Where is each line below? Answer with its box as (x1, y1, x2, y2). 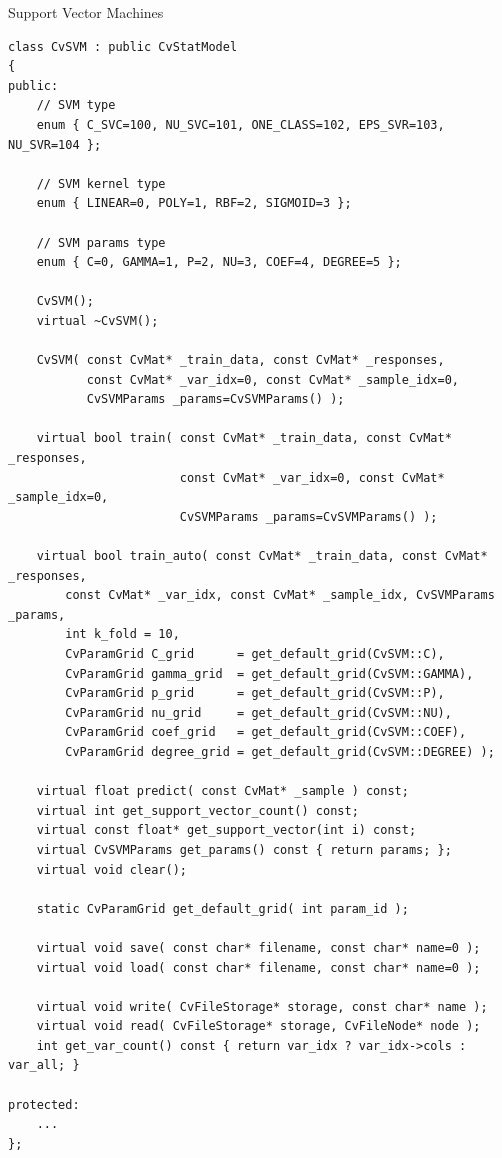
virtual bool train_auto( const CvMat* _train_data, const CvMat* (36, 549, 488, 564)
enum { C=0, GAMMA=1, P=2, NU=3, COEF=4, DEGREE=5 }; (36, 255, 402, 270)
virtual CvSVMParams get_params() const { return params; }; (36, 842, 452, 857)
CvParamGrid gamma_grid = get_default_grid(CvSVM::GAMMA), (65, 666, 474, 681)
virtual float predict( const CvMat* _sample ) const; (36, 784, 409, 799)
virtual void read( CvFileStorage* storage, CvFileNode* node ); (36, 1019, 481, 1034)
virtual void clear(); (36, 862, 187, 877)
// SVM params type (36, 235, 166, 250)
